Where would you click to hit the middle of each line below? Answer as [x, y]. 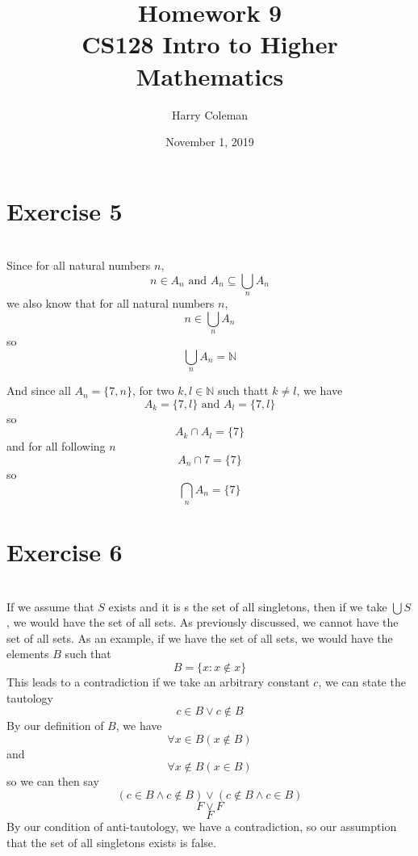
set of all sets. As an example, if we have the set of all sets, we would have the [200, 638]
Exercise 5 [65, 210]
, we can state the [362, 682]
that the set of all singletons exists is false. [111, 842]
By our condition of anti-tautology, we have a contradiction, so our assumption [202, 826]
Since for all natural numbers [79, 265]
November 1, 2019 [210, 142]
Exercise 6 [65, 552]
